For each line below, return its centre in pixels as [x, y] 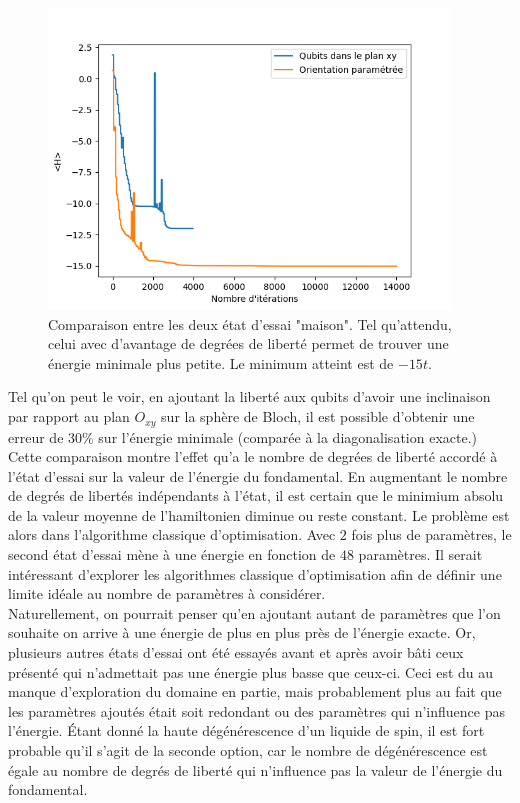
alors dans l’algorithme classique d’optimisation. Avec [172, 534]
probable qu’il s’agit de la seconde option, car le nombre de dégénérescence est [248, 750]
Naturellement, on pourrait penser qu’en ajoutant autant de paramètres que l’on [254, 612]
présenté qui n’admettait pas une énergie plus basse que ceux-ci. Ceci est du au [251, 671]
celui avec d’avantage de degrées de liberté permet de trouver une [248, 343]
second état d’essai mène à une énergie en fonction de [172, 554]
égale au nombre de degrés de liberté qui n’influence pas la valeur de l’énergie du [255, 769]
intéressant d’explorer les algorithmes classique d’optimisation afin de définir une [255, 573]
